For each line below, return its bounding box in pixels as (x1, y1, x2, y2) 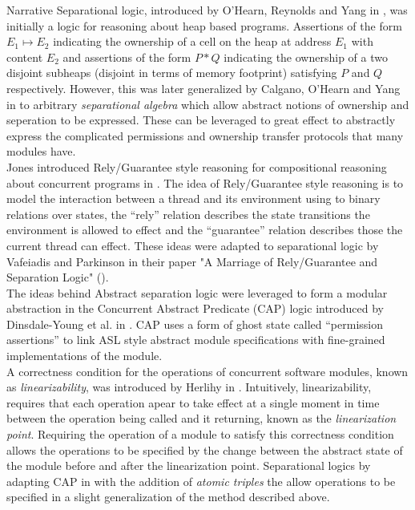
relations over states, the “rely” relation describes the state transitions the (6, 205, 370, 222)
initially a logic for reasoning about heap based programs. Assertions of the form (6, 17, 402, 34)
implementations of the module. (6, 347, 163, 364)
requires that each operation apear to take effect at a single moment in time (6, 394, 380, 411)
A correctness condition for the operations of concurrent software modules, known (6, 362, 409, 379)
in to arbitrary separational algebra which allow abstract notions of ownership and (6, 95, 409, 112)
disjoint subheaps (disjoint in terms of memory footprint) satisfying (6, 64, 337, 81)
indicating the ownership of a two (224, 48, 388, 65)
